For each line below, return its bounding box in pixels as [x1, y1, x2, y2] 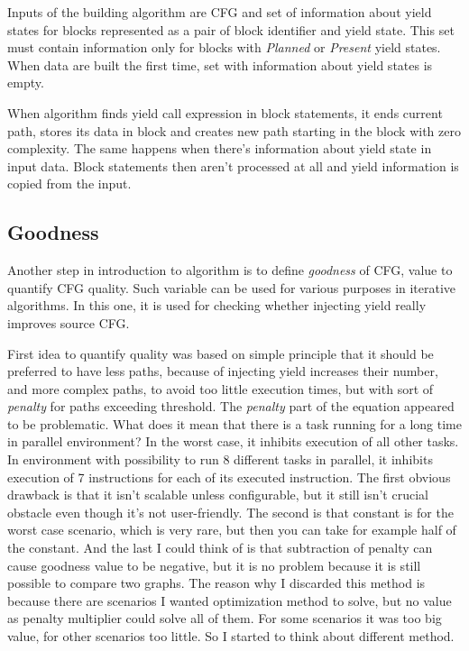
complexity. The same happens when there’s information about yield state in [7, 139, 432, 158]
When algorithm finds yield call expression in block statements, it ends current [7, 103, 443, 122]
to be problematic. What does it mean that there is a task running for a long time [7, 414, 462, 433]
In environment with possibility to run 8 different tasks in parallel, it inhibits [7, 450, 433, 469]
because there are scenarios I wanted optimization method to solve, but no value [7, 591, 452, 610]
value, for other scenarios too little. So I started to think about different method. [7, 627, 455, 646]
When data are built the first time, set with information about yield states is [7, 55, 433, 74]
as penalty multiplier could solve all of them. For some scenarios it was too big [7, 609, 442, 628]
